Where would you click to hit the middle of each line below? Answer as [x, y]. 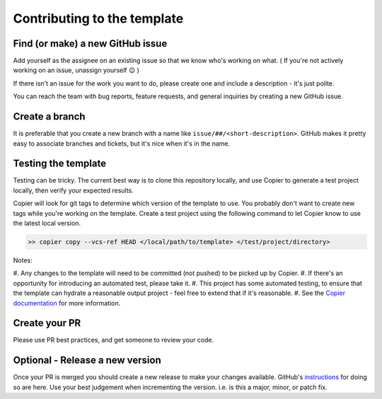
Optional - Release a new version [87, 360]
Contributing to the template [98, 18]
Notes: [23, 260]
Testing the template [59, 164]
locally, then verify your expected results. [73, 190]
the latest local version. [47, 223]
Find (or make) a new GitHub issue [90, 44]
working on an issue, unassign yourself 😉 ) [76, 70]
